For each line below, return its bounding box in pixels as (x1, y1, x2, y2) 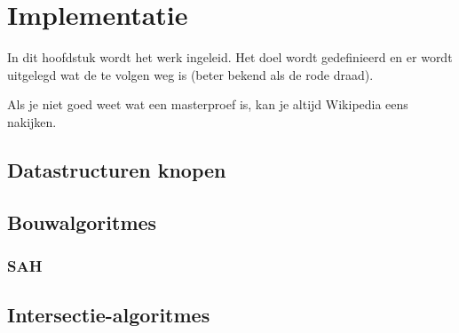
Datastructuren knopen (7, 155, 226, 183)
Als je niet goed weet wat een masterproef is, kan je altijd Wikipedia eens (7, 95, 408, 114)
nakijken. (7, 112, 57, 131)
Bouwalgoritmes (7, 208, 157, 235)
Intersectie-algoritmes (7, 301, 210, 329)
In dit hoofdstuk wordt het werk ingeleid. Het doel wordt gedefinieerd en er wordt (7, 48, 453, 67)
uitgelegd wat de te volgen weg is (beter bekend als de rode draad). (7, 65, 374, 83)
